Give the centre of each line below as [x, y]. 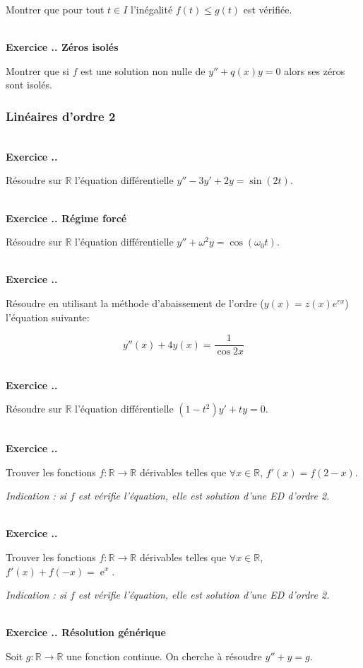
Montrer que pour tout [55, 9]
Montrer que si [37, 70]
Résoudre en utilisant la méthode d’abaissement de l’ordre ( [135, 303]
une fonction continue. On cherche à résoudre [164, 656]
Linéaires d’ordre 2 [61, 116]
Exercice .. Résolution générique [86, 632]
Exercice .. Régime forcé [66, 218]
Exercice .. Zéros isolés [62, 47]
